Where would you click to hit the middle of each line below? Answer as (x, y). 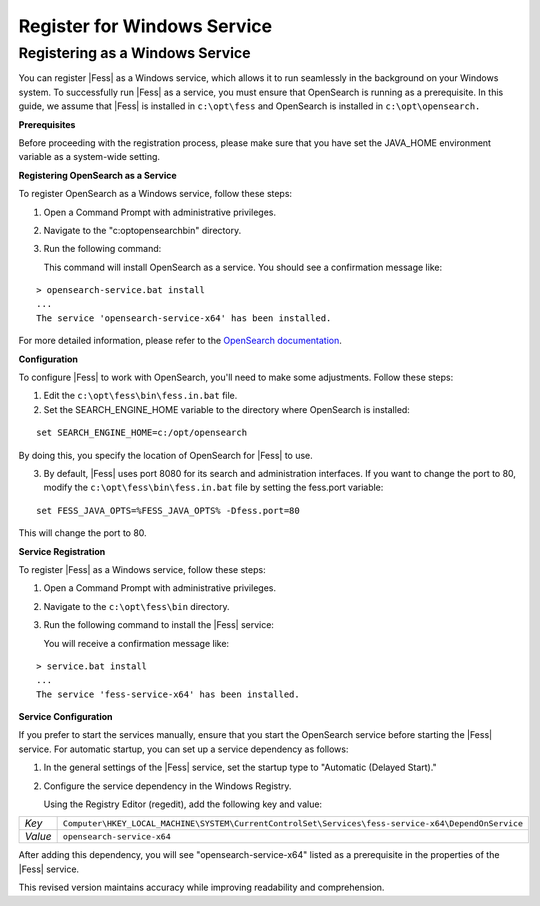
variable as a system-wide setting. (89, 157)
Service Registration (62, 551)
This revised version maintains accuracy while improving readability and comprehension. (201, 887)
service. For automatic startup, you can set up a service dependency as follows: (183, 749)
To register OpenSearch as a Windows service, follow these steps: (155, 194)
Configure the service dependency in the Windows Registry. (167, 786)
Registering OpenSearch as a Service (97, 175)
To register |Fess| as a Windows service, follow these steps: (142, 569)
